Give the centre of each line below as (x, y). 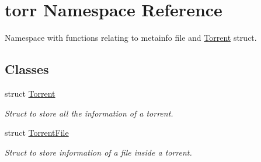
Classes (27, 69)
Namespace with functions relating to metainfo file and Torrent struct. (131, 38)
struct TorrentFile (37, 133)
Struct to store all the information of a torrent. (89, 113)
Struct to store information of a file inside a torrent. (98, 152)
